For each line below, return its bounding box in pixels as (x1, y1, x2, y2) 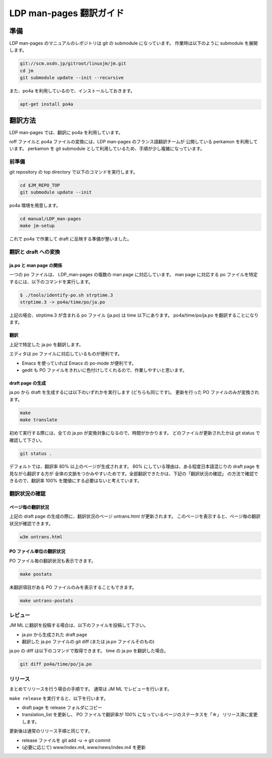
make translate (20, 417, 57, 423)
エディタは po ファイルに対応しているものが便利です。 (9, 351, 123, 357)
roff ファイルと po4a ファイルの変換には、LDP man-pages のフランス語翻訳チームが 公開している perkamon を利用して (9, 139, 258, 145)
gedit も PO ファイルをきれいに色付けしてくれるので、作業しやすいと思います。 (22, 367, 187, 373)
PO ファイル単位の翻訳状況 (9, 548, 65, 554)
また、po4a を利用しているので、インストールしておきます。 (9, 88, 135, 94)
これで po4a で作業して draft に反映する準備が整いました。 (9, 236, 132, 242)
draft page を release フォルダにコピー (22, 704, 103, 711)
